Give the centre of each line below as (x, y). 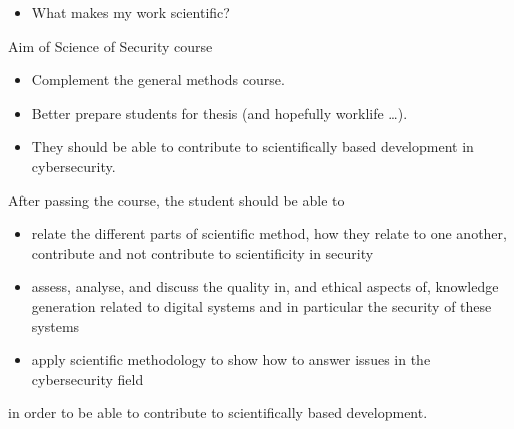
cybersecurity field (87, 378)
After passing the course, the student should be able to (176, 199)
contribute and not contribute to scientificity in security (202, 252)
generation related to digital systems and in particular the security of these (261, 305)
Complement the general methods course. (158, 79)
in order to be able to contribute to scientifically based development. (218, 412)
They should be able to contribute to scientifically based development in (252, 146)
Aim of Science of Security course (110, 45)
